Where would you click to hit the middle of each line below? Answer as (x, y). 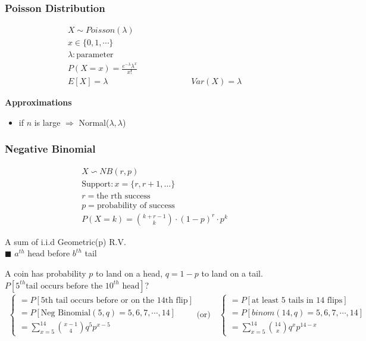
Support (96, 184)
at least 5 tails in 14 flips (297, 300)
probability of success (136, 205)
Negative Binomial (50, 149)
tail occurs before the (64, 286)
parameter (95, 55)
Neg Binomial (66, 313)
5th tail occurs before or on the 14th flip (114, 300)
